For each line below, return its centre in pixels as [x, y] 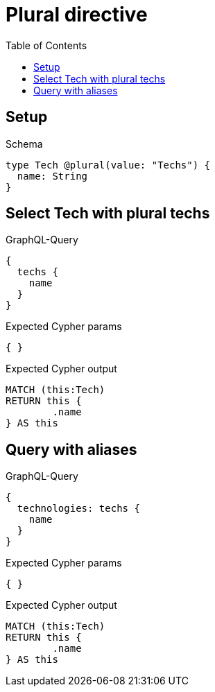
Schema [24, 144]
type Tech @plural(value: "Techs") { [108, 165]
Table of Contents [46, 45]
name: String [52, 176]
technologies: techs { [78, 509]
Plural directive [77, 15]
